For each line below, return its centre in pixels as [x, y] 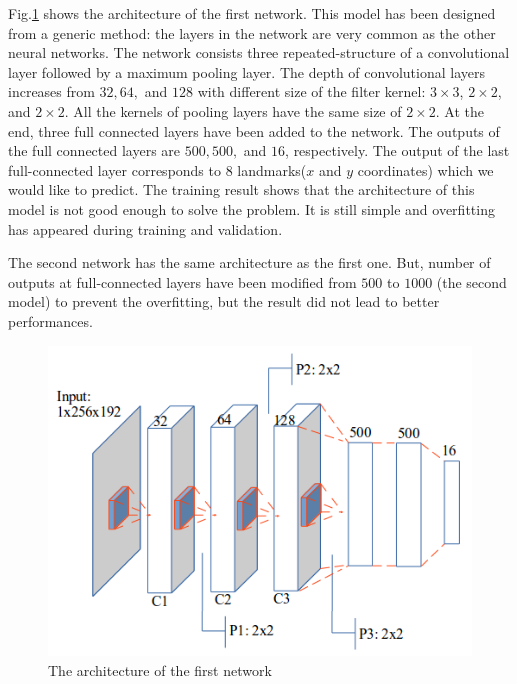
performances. [50, 320]
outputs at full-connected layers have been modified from [182, 281]
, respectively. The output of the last [397, 150]
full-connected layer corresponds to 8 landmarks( [157, 169]
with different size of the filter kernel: [311, 91]
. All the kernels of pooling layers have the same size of [233, 110]
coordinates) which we [425, 169]
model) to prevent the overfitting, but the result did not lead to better [224, 301]
